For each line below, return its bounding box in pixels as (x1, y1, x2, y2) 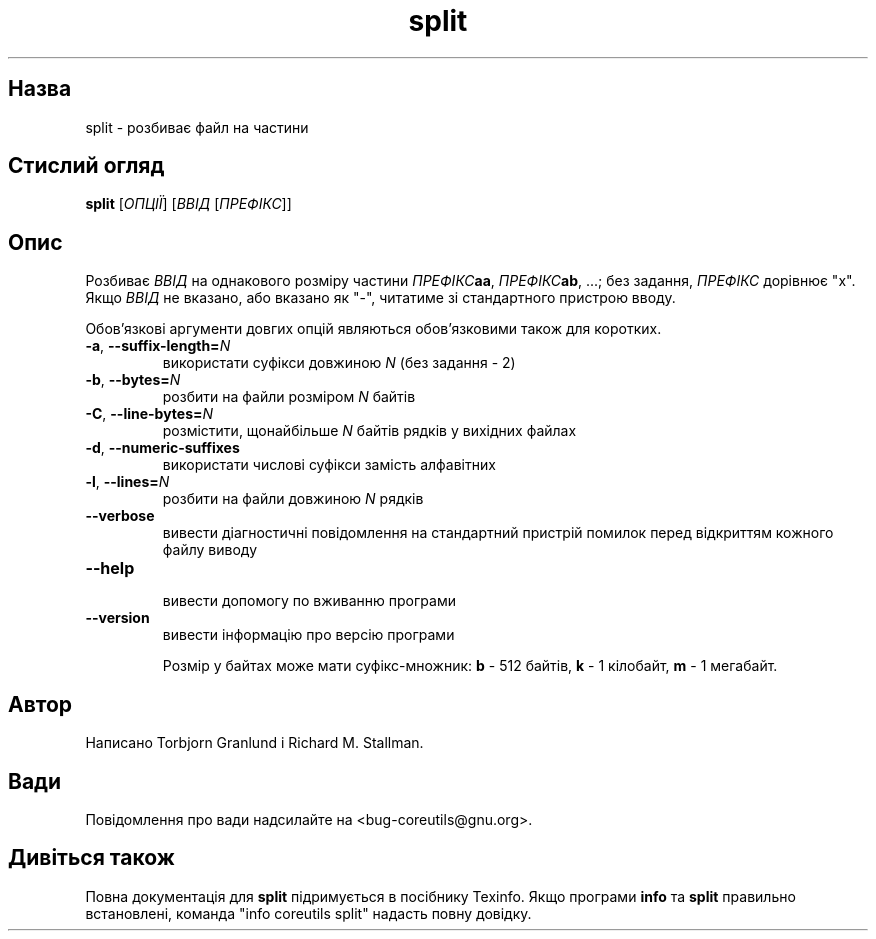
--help (85, 558, 135, 579)
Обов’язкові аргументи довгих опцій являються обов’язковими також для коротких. (85, 320, 662, 338)
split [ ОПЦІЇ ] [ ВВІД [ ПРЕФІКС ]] (85, 195, 292, 213)
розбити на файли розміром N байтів (162, 388, 416, 406)
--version (85, 609, 150, 627)
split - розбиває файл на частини (85, 118, 309, 136)
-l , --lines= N (85, 473, 170, 491)
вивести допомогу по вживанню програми (162, 592, 456, 610)
